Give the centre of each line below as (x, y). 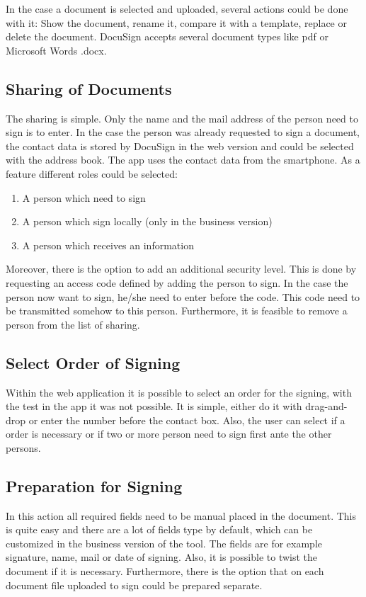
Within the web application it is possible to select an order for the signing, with (179, 392)
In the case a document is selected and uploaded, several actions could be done (177, 8)
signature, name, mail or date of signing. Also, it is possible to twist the (162, 557)
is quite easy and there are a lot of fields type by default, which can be (159, 529)
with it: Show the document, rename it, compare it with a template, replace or (176, 22)
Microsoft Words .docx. (56, 50)
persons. (23, 447)
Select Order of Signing (93, 362)
